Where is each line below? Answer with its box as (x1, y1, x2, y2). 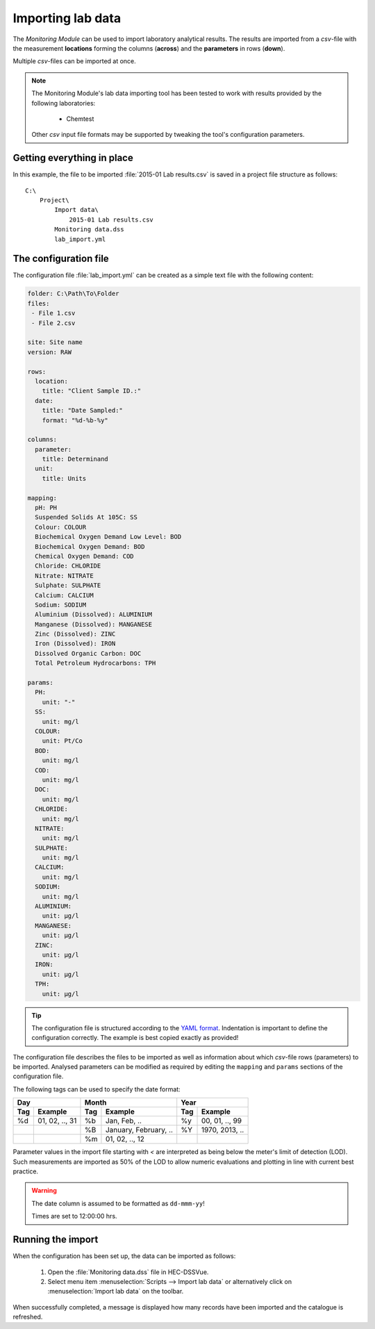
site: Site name (27, 338, 83, 347)
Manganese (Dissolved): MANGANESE (35, 620, 153, 628)
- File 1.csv (31, 309, 76, 317)
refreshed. (12, 1313, 43, 1321)
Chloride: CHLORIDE (35, 562, 101, 570)
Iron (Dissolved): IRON (35, 640, 116, 647)
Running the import (12, 1234, 99, 1246)
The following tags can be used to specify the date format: (12, 1084, 181, 1093)
